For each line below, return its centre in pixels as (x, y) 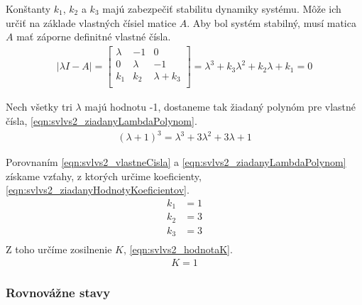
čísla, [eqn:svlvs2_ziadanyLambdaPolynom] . (102, 121)
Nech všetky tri (39, 107)
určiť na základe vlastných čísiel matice (91, 22)
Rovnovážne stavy (58, 292)
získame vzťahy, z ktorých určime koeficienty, (104, 176)
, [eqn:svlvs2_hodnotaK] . (178, 249)
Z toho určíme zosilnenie (59, 249)
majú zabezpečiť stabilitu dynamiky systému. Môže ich (222, 9)
